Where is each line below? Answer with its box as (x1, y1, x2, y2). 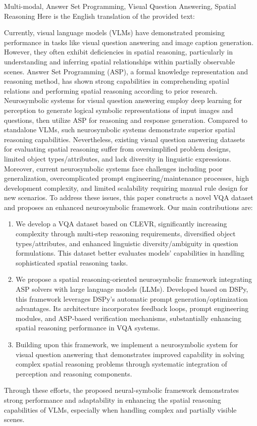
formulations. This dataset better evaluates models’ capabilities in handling (15, 248, 245, 258)
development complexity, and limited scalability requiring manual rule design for (4, 182, 248, 193)
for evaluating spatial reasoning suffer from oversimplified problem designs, (4, 144, 231, 154)
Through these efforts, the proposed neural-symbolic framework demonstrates (4, 385, 239, 395)
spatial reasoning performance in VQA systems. (15, 322, 160, 333)
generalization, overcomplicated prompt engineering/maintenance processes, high (4, 173, 249, 183)
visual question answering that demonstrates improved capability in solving (15, 349, 245, 359)
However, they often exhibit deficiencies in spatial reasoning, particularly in (4, 47, 233, 57)
